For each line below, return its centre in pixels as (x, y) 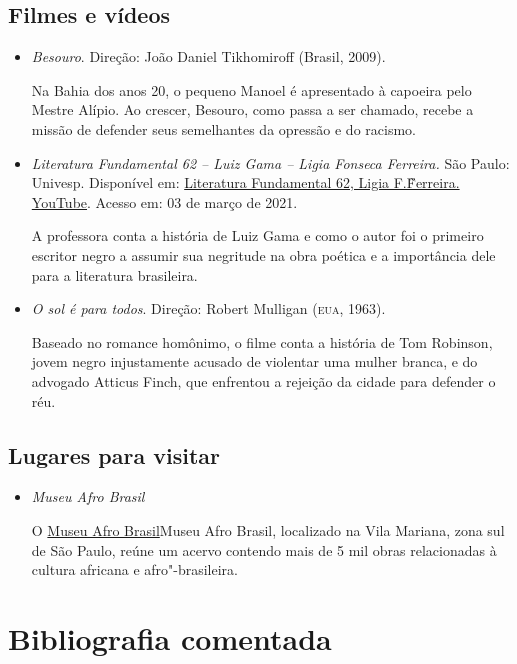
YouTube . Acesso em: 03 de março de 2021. (164, 201)
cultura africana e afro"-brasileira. (135, 569)
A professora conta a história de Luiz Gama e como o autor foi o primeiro (257, 235)
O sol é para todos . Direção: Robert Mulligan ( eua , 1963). (208, 308)
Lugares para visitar (114, 454)
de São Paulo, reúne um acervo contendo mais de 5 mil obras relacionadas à (264, 549)
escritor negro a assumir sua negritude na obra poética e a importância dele (263, 254)
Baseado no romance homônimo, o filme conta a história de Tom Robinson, (262, 341)
